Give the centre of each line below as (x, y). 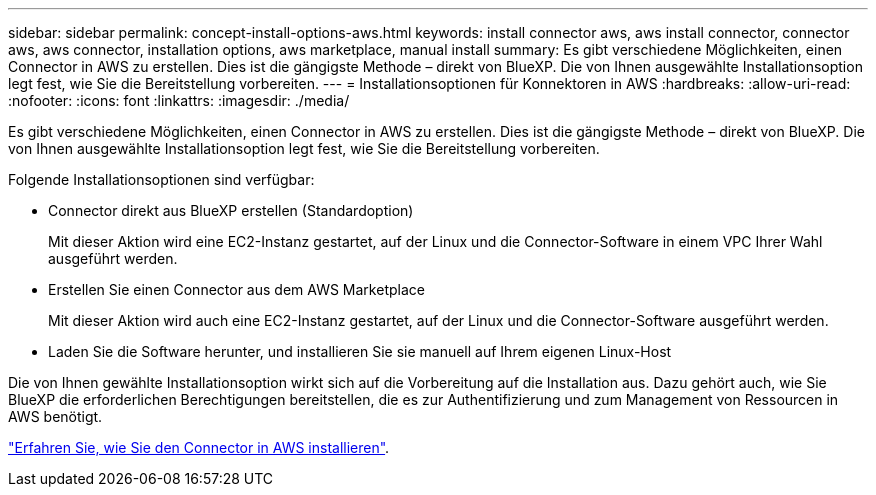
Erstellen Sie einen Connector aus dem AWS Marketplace (236, 289)
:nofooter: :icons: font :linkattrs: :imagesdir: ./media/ (179, 100)
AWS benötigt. (55, 416)
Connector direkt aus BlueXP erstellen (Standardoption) (231, 210)
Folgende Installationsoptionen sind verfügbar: (161, 179)
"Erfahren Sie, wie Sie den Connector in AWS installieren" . (199, 447)
